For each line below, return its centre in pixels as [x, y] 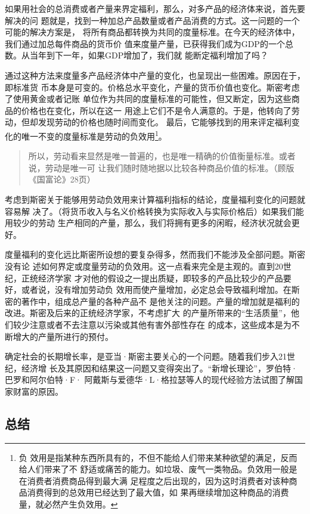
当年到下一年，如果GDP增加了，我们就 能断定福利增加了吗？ [149, 55]
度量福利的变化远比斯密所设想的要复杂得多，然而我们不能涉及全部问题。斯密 [155, 254]
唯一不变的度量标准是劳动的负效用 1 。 [94, 135]
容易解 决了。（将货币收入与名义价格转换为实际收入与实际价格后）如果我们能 [154, 211]
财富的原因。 [38, 391]
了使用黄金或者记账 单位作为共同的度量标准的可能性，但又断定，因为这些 [148, 99]
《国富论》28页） [62, 179]
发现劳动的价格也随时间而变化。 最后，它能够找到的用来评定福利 [165, 122]
